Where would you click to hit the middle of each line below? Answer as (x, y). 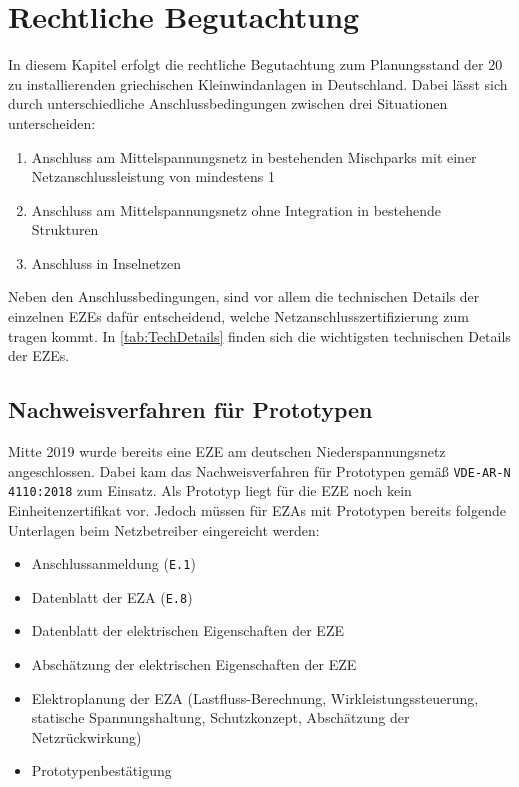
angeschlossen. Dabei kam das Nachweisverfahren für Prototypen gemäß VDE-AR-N (259, 470)
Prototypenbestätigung (101, 770)
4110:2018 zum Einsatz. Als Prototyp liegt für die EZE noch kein (210, 490)
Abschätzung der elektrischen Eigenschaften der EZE (194, 664)
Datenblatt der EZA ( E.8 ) (112, 596)
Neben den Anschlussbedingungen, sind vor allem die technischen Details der (244, 296)
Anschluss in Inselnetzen (106, 262)
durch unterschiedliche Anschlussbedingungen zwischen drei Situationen (228, 103)
